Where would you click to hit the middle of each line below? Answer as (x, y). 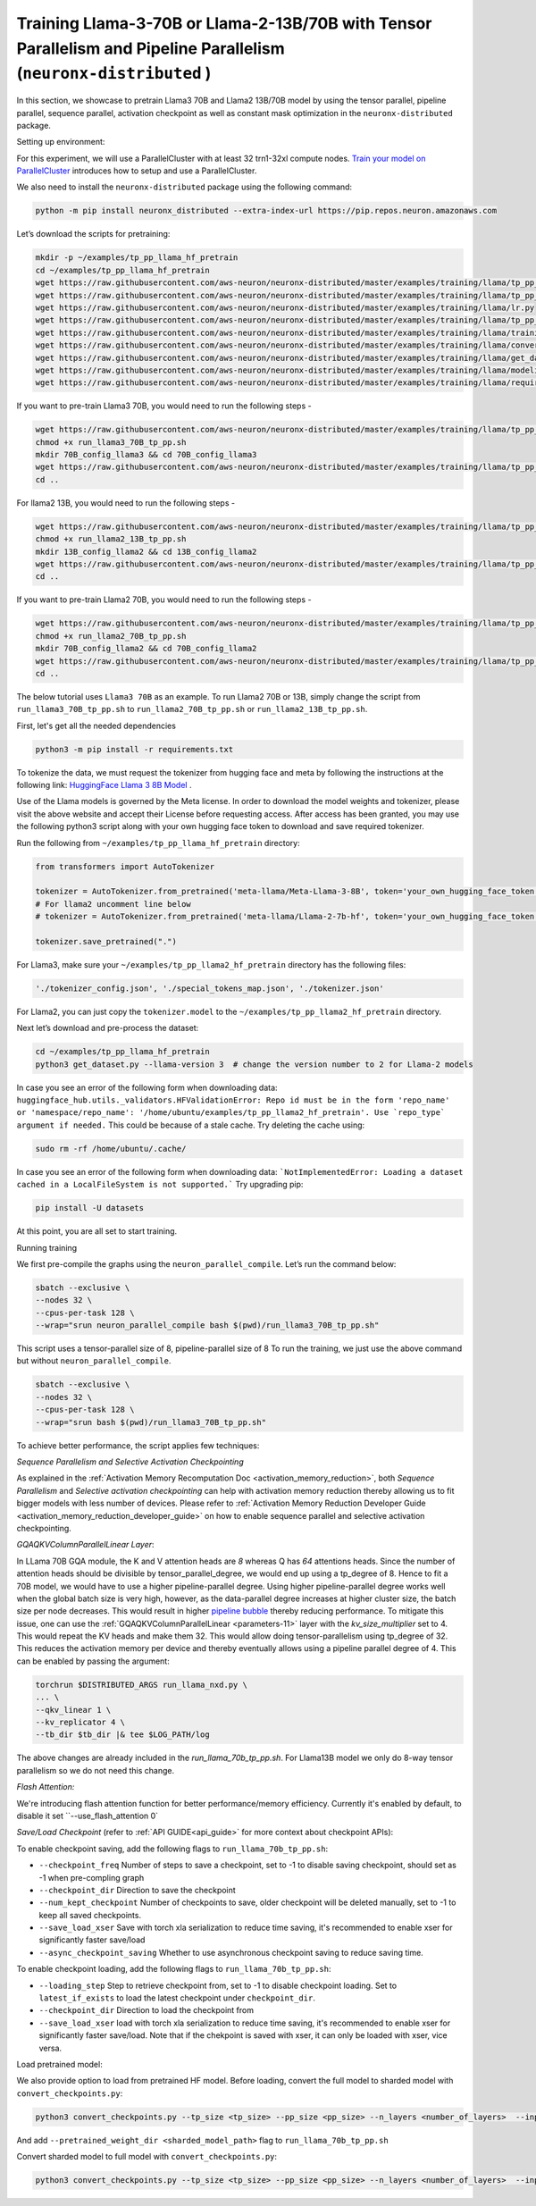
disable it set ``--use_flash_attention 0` (88, 1816)
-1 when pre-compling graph (92, 1877)
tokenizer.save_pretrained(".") (106, 941)
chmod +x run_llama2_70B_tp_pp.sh (111, 636)
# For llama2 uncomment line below (113, 904)
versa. (50, 2048)
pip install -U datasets (90, 1208)
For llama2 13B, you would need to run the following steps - (126, 503)
